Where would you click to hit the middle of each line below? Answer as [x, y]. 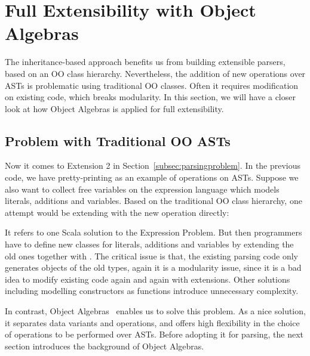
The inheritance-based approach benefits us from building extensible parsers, [145, 62]
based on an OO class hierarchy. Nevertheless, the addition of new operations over [155, 73]
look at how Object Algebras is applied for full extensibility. [114, 108]
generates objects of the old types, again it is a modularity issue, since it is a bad [153, 267]
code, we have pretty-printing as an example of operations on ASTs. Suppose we [152, 177]
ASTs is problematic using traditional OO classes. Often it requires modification [152, 85]
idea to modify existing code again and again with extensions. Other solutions [148, 279]
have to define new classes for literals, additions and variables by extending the [149, 244]
